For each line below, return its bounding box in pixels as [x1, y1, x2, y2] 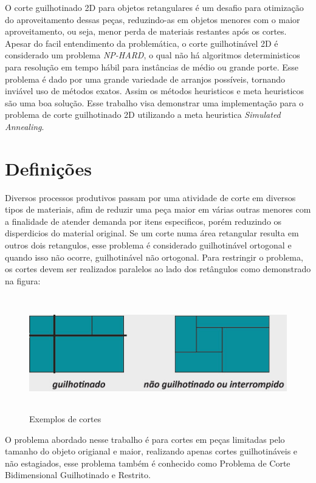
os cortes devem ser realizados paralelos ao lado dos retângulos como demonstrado [5, 262, 311, 275]
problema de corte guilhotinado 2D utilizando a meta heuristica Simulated [5, 108, 281, 121]
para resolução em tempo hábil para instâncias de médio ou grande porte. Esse [5, 60, 298, 73]
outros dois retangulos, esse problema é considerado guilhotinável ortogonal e [5, 239, 292, 252]
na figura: [5, 274, 41, 287]
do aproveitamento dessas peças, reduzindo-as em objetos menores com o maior [5, 13, 300, 26]
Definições [5, 156, 92, 180]
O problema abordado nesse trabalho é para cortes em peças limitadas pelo [5, 433, 285, 445]
